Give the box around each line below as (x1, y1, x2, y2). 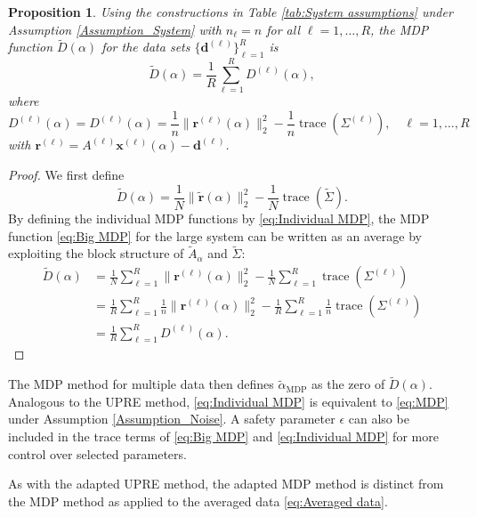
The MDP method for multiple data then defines (8, 375, 274, 393)
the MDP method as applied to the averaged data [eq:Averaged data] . (8, 491, 388, 510)
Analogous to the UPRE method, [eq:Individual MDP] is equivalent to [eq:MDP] (8, 392, 449, 410)
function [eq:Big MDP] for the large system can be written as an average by (8, 226, 422, 245)
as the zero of (311, 375, 385, 393)
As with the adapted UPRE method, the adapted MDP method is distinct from (8, 474, 444, 493)
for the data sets (101, 37, 190, 56)
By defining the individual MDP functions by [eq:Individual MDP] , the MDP (8, 209, 430, 228)
